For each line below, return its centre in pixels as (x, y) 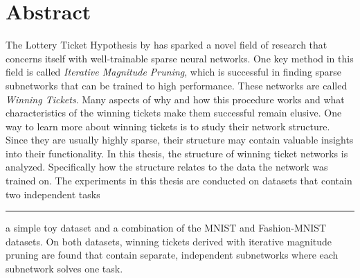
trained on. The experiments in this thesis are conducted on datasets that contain (179, 181)
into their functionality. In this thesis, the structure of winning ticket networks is (177, 153)
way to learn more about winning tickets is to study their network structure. (168, 126)
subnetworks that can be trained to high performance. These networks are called (177, 85)
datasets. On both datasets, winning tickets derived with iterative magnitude (169, 241)
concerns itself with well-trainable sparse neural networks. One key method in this (180, 58)
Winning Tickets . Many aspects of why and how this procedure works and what (175, 99)
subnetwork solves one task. (64, 269)
